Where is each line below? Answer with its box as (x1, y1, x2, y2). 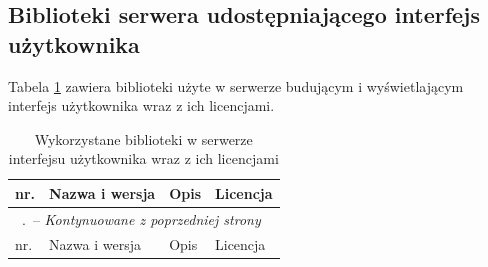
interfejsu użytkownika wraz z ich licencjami (8, 148, 279, 169)
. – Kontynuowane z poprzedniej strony (21, 208, 261, 229)
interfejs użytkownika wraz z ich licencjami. (8, 95, 275, 116)
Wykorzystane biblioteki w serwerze (34, 128, 253, 149)
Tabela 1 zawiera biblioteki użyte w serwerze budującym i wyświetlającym (8, 75, 464, 96)
